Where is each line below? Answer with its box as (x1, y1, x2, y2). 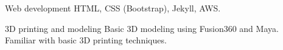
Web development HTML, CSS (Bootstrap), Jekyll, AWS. (5, 2, 221, 14)
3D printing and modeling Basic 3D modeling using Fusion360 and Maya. (5, 22, 279, 34)
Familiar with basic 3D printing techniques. (5, 34, 167, 46)
